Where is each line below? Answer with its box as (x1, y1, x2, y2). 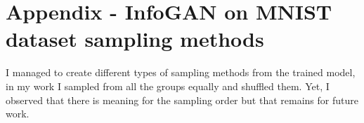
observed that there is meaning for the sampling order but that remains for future (6, 92, 358, 107)
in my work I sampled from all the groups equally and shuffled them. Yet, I (6, 78, 330, 93)
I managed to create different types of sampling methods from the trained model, (6, 65, 356, 80)
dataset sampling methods (6, 24, 264, 53)
